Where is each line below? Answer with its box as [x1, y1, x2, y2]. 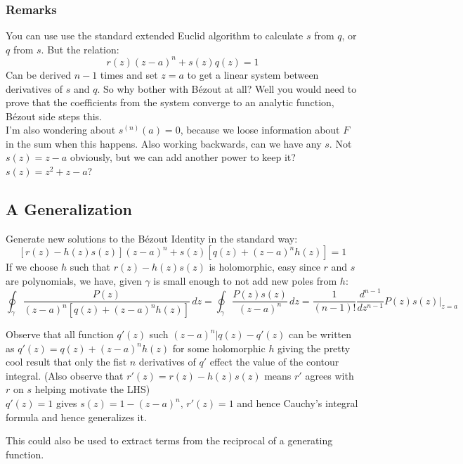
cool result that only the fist [6, 354, 127, 369]
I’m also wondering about [6, 122, 116, 137]
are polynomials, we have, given [6, 273, 142, 288]
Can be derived [6, 67, 71, 82]
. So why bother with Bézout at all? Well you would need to [97, 81, 357, 96]
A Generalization [6, 198, 132, 220]
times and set [100, 67, 158, 82]
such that [70, 259, 110, 274]
